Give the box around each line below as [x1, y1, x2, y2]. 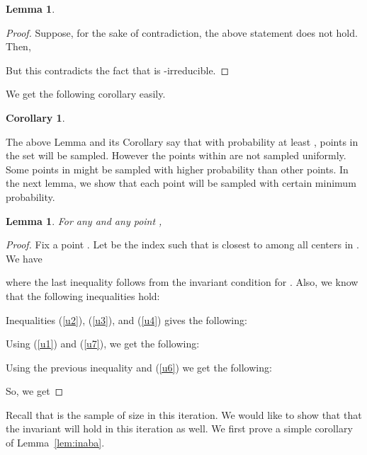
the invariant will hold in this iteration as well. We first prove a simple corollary [6, 421, 353, 436]
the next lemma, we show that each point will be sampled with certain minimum [6, 175, 356, 190]
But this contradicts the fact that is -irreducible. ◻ [6, 62, 230, 77]
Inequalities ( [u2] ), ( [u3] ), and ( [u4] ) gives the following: [6, 312, 247, 327]
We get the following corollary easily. [6, 86, 166, 101]
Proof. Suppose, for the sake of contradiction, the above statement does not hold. [6, 25, 358, 40]
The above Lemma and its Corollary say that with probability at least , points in [6, 134, 358, 149]
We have [6, 250, 43, 265]
